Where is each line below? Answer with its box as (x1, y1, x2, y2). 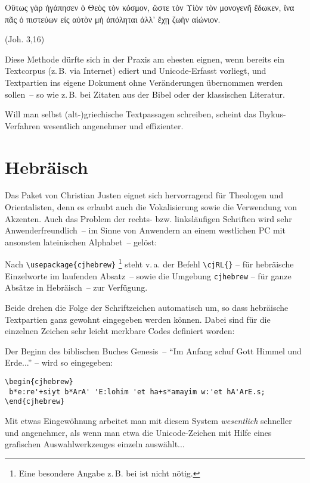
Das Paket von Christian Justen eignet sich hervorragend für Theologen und (5, 189, 283, 201)
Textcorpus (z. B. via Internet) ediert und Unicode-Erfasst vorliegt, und (5, 64, 266, 77)
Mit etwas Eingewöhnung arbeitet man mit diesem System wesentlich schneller (5, 414, 292, 426)
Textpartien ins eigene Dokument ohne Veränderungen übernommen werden (5, 76, 283, 88)
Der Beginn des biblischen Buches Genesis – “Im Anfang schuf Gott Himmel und (5, 344, 302, 357)
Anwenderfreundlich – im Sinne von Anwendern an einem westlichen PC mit (5, 224, 286, 236)
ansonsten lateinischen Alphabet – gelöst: (5, 235, 157, 248)
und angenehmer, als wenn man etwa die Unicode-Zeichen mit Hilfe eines (5, 426, 272, 438)
